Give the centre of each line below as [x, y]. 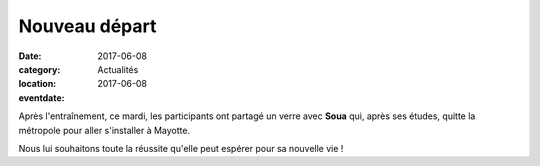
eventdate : [41, 97]
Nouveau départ [87, 26]
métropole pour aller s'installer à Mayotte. [104, 130]
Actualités [118, 69]
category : [39, 69]
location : [37, 84]
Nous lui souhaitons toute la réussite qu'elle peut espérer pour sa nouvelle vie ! [181, 148]
